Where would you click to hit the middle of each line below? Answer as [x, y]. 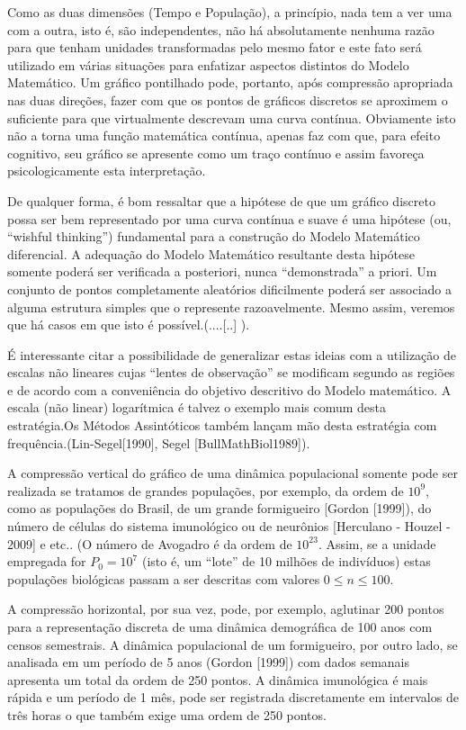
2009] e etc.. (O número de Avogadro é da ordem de [150, 543]
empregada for [47, 561]
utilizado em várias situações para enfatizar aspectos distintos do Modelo [208, 64]
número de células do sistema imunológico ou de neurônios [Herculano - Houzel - [229, 526]
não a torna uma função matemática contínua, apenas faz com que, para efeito [224, 135]
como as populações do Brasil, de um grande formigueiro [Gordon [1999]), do [220, 508]
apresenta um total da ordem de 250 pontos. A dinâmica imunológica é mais [218, 679]
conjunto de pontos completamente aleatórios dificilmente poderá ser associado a [229, 288]
